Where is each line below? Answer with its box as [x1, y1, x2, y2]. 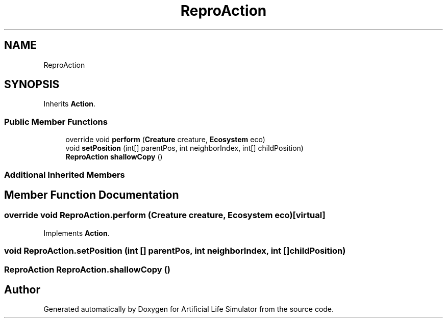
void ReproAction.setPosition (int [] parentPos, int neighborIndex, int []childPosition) [4, 246, 346, 256]
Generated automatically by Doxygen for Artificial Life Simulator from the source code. [43, 305, 334, 314]
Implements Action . [43, 228, 110, 237]
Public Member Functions [4, 116, 108, 127]
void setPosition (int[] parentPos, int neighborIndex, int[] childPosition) [65, 144, 304, 153]
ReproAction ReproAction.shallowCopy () [4, 264, 170, 275]
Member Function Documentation [4, 188, 179, 201]
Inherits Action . [43, 99, 96, 109]
